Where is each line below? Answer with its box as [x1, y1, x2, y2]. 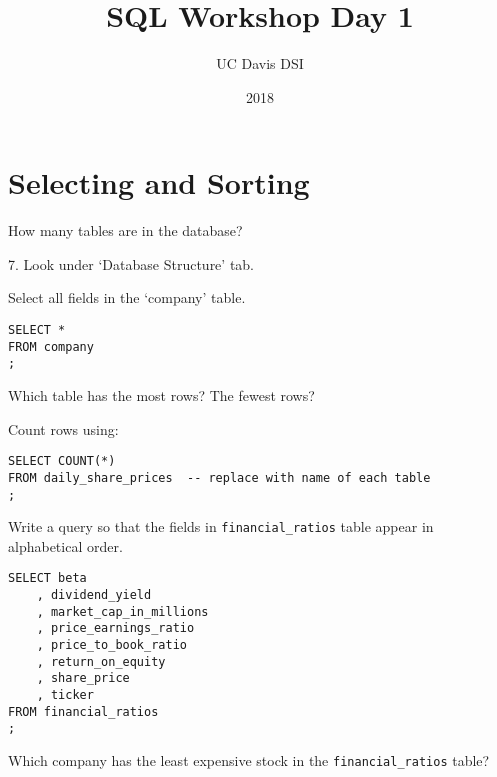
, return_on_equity [36, 654, 166, 669]
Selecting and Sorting [8, 162, 310, 203]
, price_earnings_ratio [36, 621, 195, 636]
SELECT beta [8, 571, 87, 586]
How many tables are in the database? [8, 220, 243, 241]
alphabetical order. [8, 535, 123, 556]
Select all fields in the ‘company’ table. [8, 287, 246, 308]
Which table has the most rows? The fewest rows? [8, 385, 315, 405]
